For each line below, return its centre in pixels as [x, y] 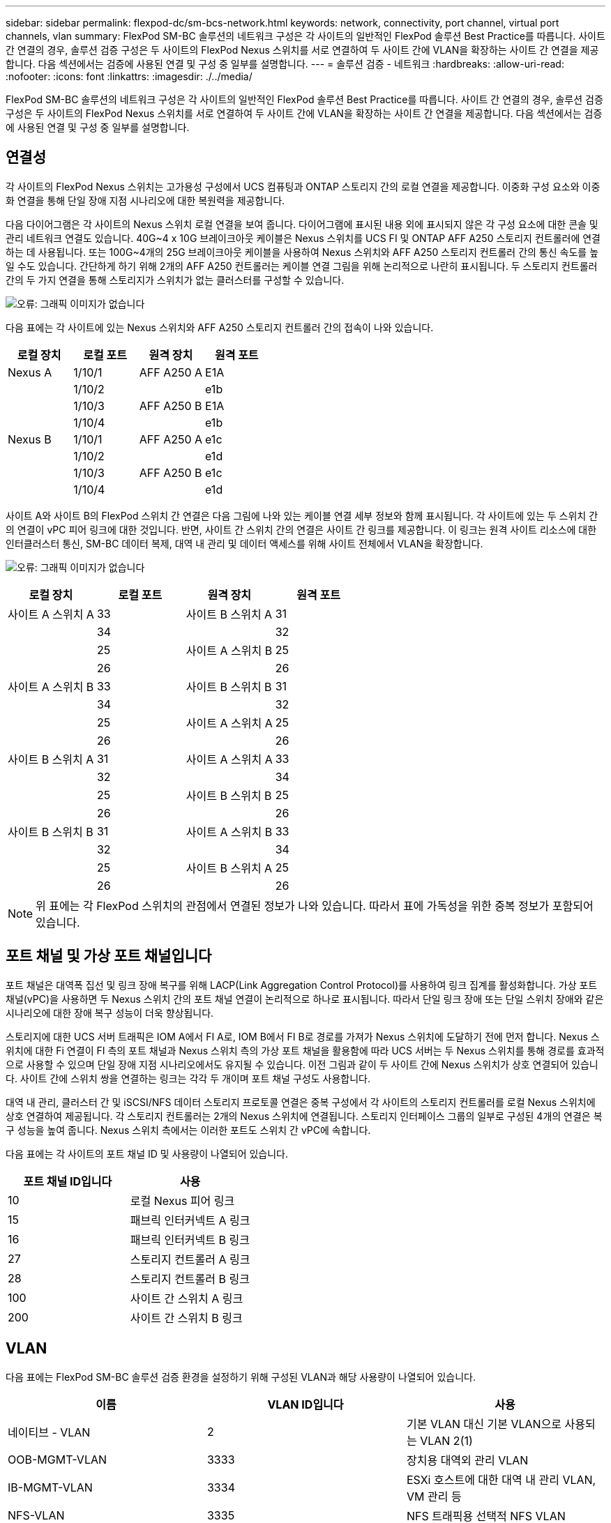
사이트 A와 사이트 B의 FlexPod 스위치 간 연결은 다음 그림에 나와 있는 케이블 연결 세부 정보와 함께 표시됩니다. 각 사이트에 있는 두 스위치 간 [302, 515]
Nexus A [30, 372]
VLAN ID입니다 [305, 1404]
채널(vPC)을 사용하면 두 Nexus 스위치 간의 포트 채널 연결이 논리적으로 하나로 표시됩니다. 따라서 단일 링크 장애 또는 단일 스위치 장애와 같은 [305, 999]
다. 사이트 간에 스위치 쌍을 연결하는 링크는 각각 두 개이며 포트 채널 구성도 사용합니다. [188, 1078]
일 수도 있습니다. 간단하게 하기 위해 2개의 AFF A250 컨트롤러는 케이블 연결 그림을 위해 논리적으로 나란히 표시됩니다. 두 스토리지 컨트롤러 [302, 266]
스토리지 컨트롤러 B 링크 [190, 1279]
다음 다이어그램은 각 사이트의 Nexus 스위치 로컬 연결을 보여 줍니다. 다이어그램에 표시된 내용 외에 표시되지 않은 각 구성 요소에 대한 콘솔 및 [302, 224]
